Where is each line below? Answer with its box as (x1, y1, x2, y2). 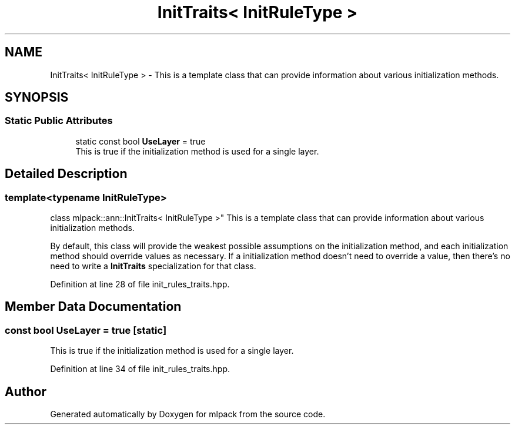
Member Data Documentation (5, 299, 182, 314)
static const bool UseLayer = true (75, 136, 206, 146)
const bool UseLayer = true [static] (5, 324, 167, 336)
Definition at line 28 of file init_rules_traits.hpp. (50, 279, 230, 290)
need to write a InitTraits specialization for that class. (50, 261, 256, 272)
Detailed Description (5, 166, 128, 182)
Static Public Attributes (5, 115, 113, 127)
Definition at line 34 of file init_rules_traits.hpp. (50, 364, 230, 374)
